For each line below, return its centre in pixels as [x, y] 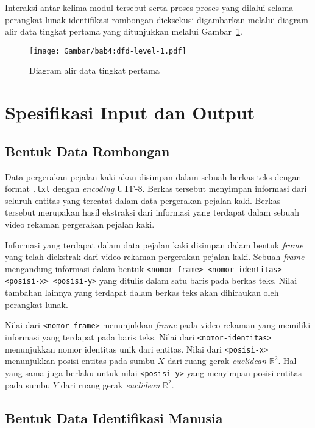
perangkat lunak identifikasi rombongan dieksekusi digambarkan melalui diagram [157, 19]
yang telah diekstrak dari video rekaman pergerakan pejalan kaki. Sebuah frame [155, 257]
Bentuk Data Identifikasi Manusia [114, 417]
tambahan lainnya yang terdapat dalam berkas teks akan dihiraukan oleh [142, 293]
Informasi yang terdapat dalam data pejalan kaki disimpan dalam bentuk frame [154, 244]
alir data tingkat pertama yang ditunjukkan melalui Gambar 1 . [124, 31]
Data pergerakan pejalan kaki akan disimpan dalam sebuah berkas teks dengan [153, 176]
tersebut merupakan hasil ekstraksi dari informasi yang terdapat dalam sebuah [152, 212]
